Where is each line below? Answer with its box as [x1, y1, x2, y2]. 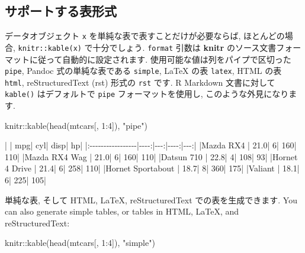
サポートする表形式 [5, 2, 117, 20]
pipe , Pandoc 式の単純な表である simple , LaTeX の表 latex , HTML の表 [5, 64, 282, 77]
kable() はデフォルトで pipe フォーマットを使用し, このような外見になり [5, 87, 289, 100]
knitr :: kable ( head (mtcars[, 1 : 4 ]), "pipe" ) [5, 119, 147, 131]
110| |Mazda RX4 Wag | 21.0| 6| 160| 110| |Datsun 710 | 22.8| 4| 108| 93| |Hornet [5, 150, 298, 163]
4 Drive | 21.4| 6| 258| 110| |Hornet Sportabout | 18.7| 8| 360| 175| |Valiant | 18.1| [5, 162, 300, 174]
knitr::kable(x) [18, 44, 82, 53]
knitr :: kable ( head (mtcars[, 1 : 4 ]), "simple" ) [5, 236, 155, 249]
